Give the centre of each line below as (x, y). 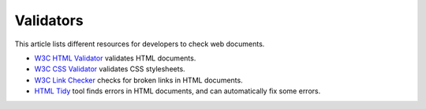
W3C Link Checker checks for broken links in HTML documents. (139, 80)
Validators (49, 20)
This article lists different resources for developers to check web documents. (140, 44)
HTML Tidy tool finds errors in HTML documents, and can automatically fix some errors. (177, 91)
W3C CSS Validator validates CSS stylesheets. (110, 69)
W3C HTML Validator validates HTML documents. (115, 58)
